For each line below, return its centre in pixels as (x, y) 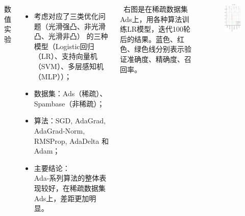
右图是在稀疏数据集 (155, 9)
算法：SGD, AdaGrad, (70, 121)
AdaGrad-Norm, (59, 130)
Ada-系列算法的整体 (67, 178)
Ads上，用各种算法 (151, 19)
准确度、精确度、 (155, 59)
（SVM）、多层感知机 (69, 66)
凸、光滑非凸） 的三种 (71, 36)
